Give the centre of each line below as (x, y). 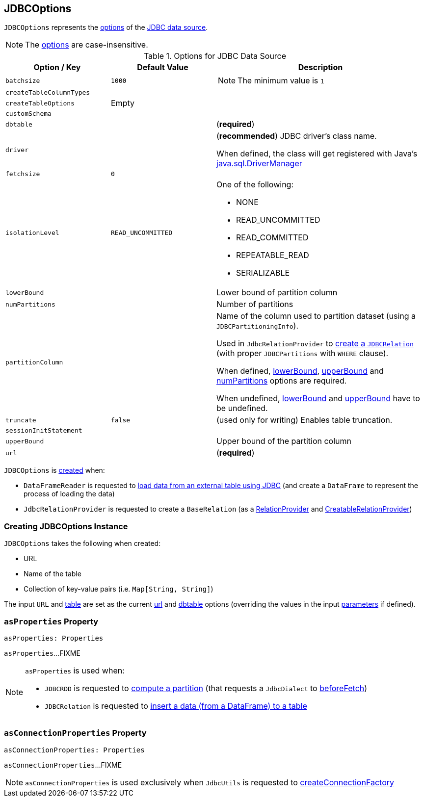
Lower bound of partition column (277, 293)
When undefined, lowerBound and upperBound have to (318, 399)
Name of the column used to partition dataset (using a (316, 316)
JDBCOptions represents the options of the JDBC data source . (106, 27)
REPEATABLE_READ (273, 255)
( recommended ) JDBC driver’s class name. (297, 136)
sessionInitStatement (44, 431)
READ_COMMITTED (272, 238)
